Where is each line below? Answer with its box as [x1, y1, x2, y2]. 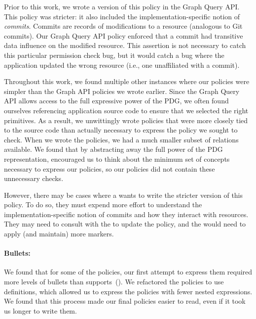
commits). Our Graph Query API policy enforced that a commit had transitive [4, 30, 243, 41]
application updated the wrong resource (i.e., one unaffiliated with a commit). [4, 59, 240, 70]
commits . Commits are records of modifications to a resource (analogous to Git [4, 21, 243, 31]
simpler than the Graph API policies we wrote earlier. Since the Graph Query [4, 86, 240, 96]
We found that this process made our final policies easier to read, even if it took [4, 296, 246, 306]
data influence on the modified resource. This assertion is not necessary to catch [4, 40, 246, 50]
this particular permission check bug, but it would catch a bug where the [4, 49, 224, 60]
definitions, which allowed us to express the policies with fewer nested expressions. [4, 286, 253, 296]
